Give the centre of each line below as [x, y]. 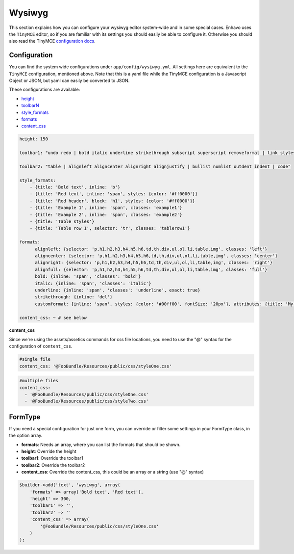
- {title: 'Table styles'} [62, 222]
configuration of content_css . [41, 346]
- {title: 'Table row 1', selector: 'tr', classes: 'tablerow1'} [110, 228]
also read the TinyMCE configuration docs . [52, 41]
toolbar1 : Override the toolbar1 [52, 458]
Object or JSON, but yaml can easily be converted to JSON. [69, 80]
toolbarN [30, 106]
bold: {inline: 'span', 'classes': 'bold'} [88, 277]
